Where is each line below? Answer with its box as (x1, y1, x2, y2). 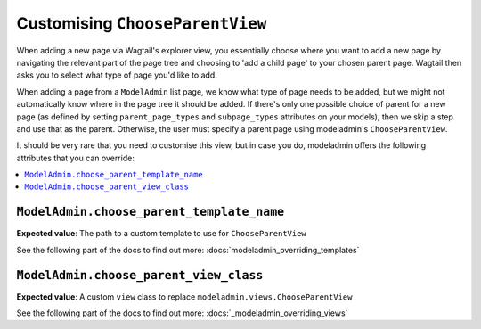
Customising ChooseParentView (16, 13, 267, 33)
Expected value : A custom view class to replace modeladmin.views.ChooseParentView (16, 291, 353, 302)
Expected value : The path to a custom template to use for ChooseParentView (16, 228, 306, 239)
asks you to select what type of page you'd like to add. (16, 70, 217, 80)
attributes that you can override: (16, 152, 135, 163)
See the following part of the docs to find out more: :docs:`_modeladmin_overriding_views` (16, 308, 348, 318)
